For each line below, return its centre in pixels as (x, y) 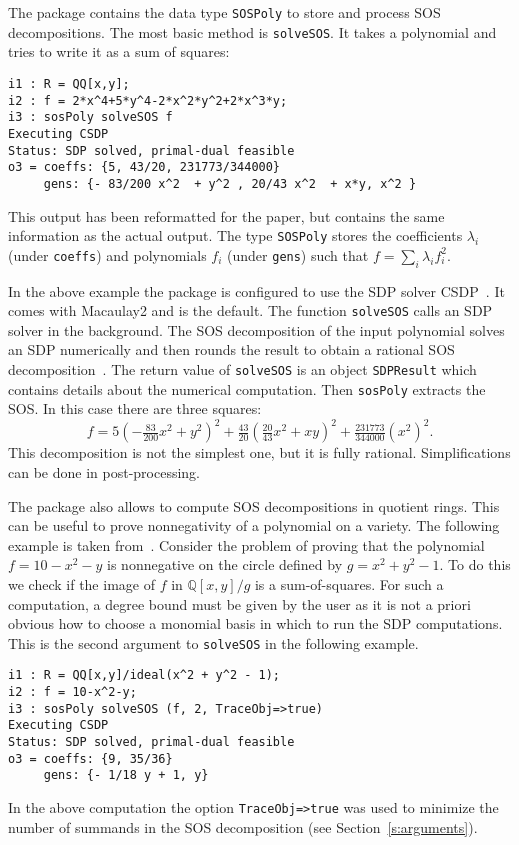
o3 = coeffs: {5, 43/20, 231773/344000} (144, 167)
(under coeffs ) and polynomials (107, 254)
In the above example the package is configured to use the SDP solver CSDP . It (256, 290)
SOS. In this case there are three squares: (135, 408)
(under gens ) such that (298, 254)
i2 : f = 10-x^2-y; (72, 692)
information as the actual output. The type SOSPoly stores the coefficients (235, 235)
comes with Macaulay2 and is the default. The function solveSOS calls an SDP (250, 310)
